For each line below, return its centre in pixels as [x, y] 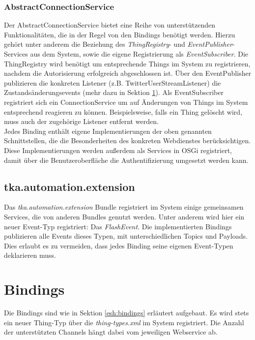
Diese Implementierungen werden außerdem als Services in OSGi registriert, [118, 150]
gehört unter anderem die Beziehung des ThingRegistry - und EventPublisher [118, 44]
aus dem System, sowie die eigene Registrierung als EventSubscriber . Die [139, 54]
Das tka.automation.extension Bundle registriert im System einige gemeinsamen [124, 207]
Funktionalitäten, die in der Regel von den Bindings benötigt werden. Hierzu [120, 34]
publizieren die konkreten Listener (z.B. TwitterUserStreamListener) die [113, 82]
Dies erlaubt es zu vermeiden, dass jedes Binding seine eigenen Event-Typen [119, 245]
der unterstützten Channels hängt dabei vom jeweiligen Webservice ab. [111, 332]
